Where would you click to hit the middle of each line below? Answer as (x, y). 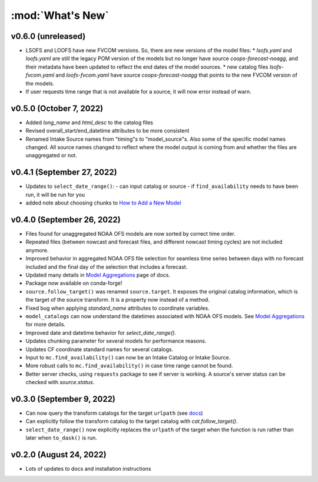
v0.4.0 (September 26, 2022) (66, 219)
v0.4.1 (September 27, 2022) (64, 172)
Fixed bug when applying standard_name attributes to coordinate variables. (117, 308)
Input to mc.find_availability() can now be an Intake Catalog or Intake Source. (128, 357)
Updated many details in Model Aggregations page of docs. (98, 275)
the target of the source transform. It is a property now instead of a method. (118, 300)
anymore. (37, 250)
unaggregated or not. (52, 156)
